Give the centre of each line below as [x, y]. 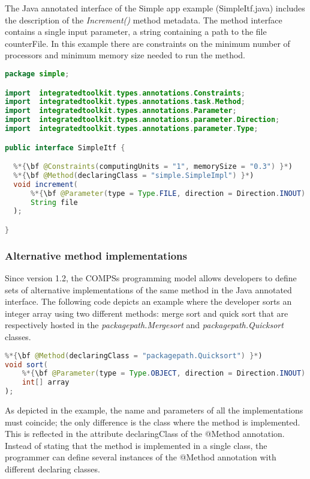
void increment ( [46, 184]
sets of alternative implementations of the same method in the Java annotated [148, 289]
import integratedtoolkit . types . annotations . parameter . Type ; [132, 129]
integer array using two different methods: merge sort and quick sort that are [147, 313]
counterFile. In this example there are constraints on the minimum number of [148, 43]
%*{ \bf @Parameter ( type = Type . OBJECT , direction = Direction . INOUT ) [164, 374]
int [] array [46, 383]
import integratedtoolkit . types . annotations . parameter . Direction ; [142, 120]
